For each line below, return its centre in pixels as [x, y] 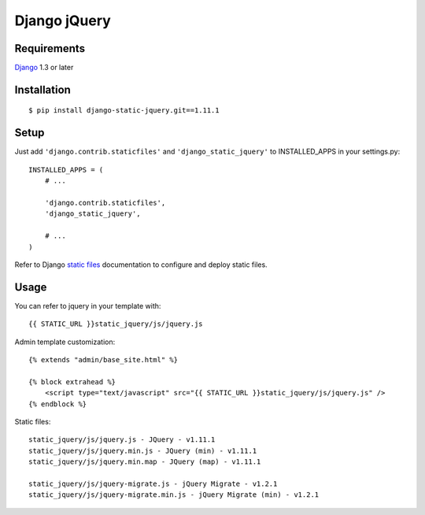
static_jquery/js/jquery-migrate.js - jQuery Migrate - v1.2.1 [153, 484]
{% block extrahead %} [72, 382]
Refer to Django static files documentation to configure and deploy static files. [141, 265]
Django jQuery [63, 20]
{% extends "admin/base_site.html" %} [103, 359]
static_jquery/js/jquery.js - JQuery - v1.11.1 [122, 440]
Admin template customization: [65, 342]
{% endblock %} [58, 404]
